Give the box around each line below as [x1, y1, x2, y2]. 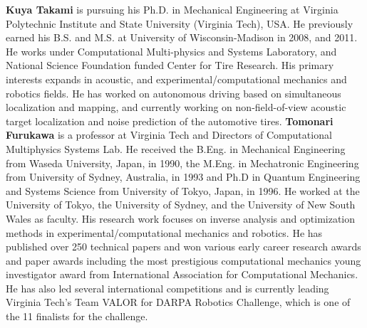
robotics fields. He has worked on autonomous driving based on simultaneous [6, 85, 341, 100]
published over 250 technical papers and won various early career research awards [6, 239, 361, 254]
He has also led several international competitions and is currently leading [6, 280, 329, 295]
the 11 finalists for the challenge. [6, 309, 148, 324]
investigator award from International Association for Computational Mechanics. [6, 267, 358, 282]
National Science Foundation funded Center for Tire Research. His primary [6, 58, 334, 73]
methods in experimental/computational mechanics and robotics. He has [6, 225, 323, 240]
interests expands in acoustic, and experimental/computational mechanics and [6, 71, 347, 86]
